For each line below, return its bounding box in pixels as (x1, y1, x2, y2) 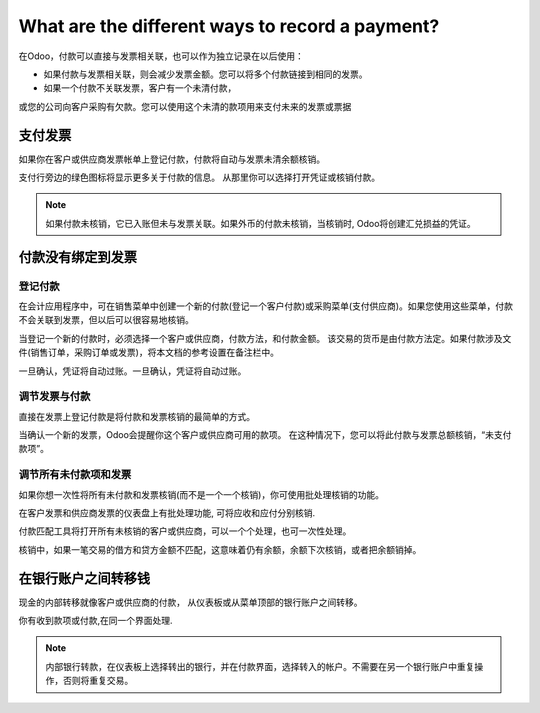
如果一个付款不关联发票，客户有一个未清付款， (43, 82, 237, 94)
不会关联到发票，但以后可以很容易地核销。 (18, 314, 194, 326)
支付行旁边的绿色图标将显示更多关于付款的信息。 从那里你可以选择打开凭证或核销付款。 (18, 171, 380, 184)
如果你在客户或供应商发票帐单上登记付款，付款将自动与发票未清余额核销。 (18, 153, 325, 165)
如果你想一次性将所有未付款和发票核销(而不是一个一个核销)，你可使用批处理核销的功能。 (18, 488, 385, 500)
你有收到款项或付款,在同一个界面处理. (18, 615, 174, 627)
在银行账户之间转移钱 (18, 570, 150, 587)
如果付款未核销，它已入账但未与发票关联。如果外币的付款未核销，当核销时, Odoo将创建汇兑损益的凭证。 (45, 217, 477, 229)
